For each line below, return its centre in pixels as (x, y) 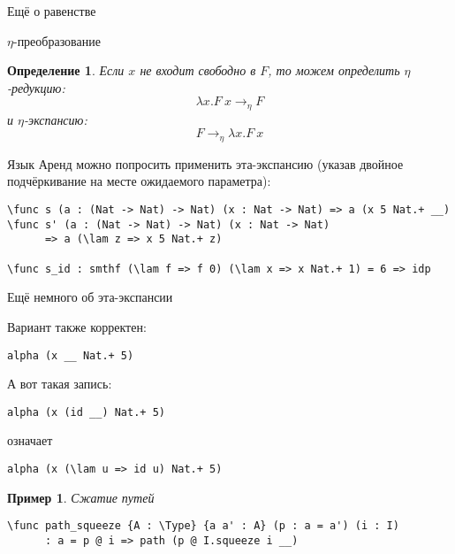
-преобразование (57, 40)
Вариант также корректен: (77, 326)
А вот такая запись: (60, 384)
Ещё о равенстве (52, 11)
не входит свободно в (198, 70)
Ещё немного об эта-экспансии (90, 297)
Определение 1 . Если (66, 70)
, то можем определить (334, 70)
